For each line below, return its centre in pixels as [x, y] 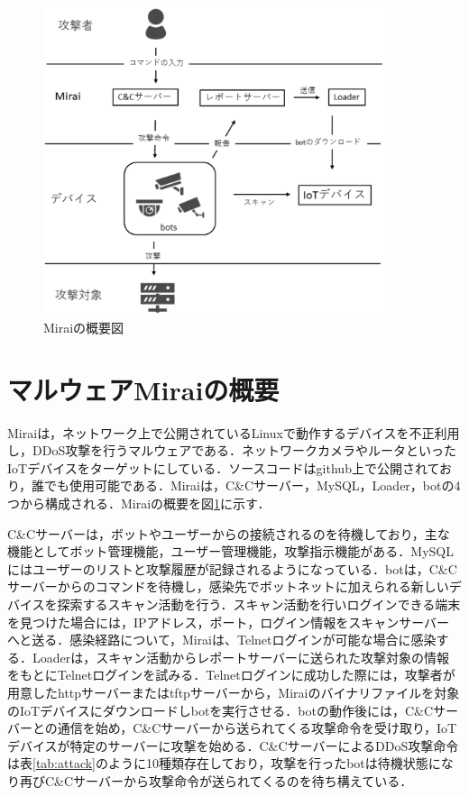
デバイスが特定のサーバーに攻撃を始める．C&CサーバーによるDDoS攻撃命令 [233, 745]
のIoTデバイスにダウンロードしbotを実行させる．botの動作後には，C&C [221, 710]
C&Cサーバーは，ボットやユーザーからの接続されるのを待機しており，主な [229, 533]
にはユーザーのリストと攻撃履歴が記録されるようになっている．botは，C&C [232, 568]
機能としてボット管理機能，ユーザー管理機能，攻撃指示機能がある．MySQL [230, 551]
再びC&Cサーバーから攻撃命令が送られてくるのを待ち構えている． [216, 780]
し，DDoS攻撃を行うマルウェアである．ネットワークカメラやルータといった [232, 450]
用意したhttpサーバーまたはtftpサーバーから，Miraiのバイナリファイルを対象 [234, 693]
